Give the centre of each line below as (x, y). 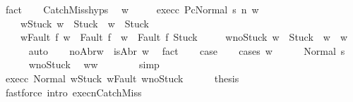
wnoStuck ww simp (94, 64)
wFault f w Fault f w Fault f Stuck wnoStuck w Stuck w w (184, 37)
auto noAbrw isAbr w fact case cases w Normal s (187, 50)
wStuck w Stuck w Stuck (85, 23)
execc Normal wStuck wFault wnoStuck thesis (122, 78)
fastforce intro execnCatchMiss (73, 92)
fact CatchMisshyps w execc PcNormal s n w (132, 9)
